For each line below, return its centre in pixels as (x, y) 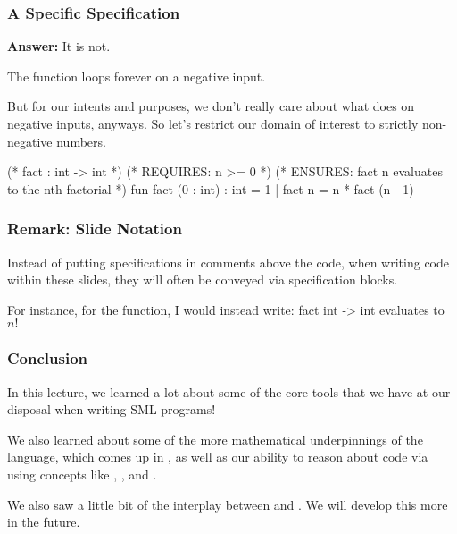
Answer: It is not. (59, 46)
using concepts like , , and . (82, 474)
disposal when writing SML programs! (112, 409)
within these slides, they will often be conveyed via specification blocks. (203, 280)
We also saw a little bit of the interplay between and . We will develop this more (228, 504)
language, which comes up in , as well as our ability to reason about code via (218, 457)
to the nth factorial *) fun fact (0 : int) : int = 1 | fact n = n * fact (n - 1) (211, 188)
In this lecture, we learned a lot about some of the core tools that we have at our (229, 391)
